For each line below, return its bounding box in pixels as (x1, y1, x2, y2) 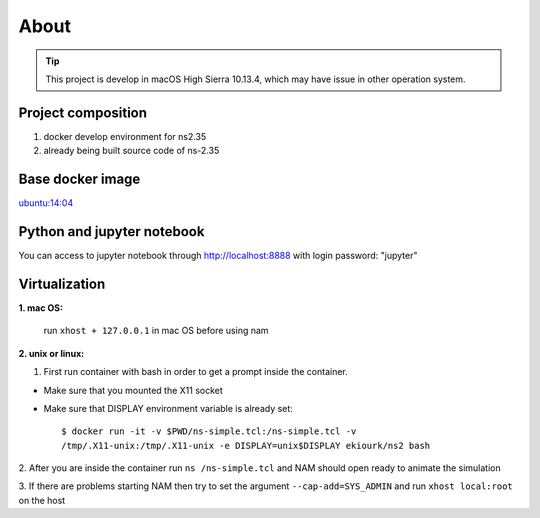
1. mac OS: (18, 301, 64, 314)
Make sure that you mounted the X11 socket (43, 384, 224, 396)
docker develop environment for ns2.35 (43, 130, 207, 142)
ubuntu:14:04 (18, 197, 74, 209)
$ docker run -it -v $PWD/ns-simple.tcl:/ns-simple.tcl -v (61, 426, 357, 437)
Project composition (18, 104, 148, 121)
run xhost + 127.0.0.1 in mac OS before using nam (43, 325, 269, 337)
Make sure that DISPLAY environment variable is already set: (43, 402, 294, 414)
